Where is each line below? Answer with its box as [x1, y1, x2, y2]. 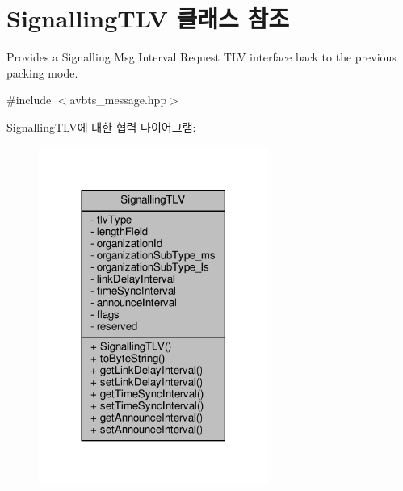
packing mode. [6, 64, 78, 81]
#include [6, 91, 52, 108]
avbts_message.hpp [69, 91, 167, 108]
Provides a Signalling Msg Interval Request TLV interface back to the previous [6, 48, 397, 65]
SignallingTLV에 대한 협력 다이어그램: [6, 118, 196, 135]
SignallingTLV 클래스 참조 [6, 2, 290, 35]
